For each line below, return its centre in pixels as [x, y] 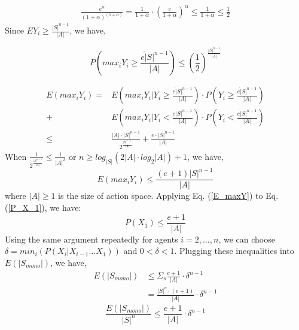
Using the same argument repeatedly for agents [91, 239]
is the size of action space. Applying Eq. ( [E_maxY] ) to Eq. [168, 196]
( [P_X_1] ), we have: [43, 208]
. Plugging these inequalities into [234, 251]
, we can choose [247, 239]
